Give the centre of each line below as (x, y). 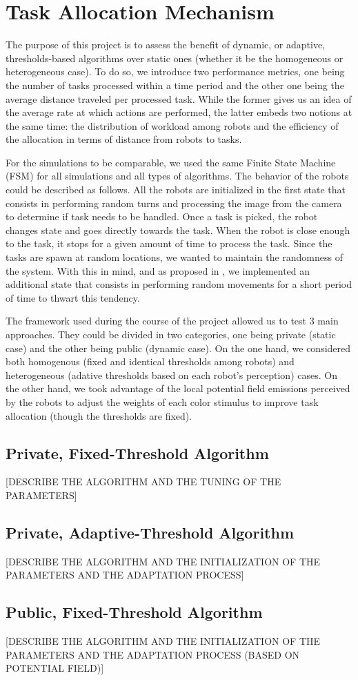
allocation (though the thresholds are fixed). (99, 415)
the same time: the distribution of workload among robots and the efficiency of (172, 125)
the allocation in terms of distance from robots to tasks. (124, 139)
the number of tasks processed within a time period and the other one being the (175, 85)
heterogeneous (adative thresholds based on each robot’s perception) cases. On (171, 375)
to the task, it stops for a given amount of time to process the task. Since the (169, 243)
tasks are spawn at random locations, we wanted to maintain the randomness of (174, 257)
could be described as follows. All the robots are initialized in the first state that (176, 190)
